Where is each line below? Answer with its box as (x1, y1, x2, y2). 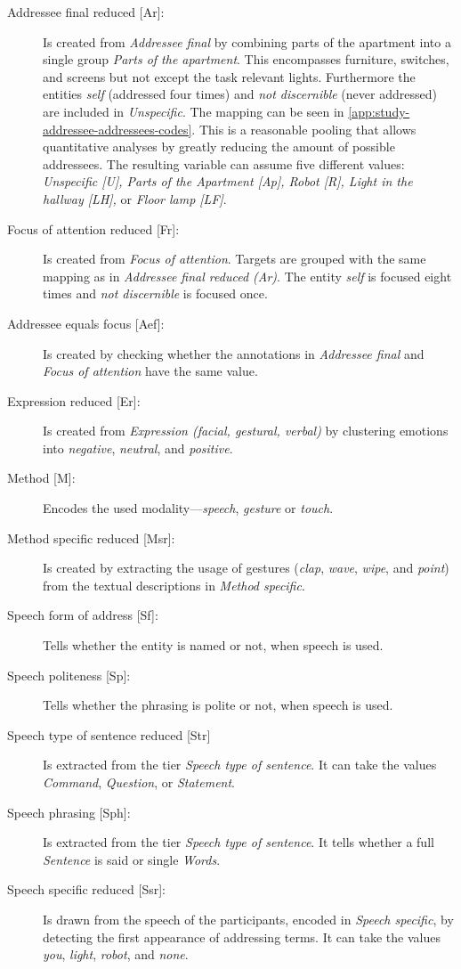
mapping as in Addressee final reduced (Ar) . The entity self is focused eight (43, 266, 452, 285)
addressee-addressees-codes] (43, 119, 192, 138)
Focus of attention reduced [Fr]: (7, 219, 180, 238)
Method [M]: (7, 468, 76, 487)
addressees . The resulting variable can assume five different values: (43, 154, 405, 173)
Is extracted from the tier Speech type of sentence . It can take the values (43, 755, 437, 774)
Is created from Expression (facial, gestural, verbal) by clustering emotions (43, 421, 449, 440)
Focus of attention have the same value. (43, 362, 258, 380)
